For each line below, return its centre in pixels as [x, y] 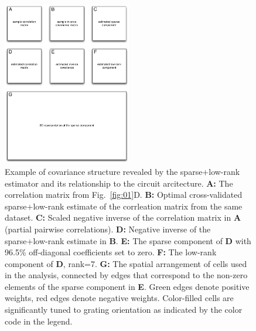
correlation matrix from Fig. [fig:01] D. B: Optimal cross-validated [124, 195]
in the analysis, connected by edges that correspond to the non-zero [126, 275]
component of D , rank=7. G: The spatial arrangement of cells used [126, 263]
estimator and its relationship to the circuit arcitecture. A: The [119, 183]
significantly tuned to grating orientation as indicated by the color [124, 310]
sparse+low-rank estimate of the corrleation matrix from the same [124, 206]
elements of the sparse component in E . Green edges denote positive [127, 286]
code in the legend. [39, 321]
